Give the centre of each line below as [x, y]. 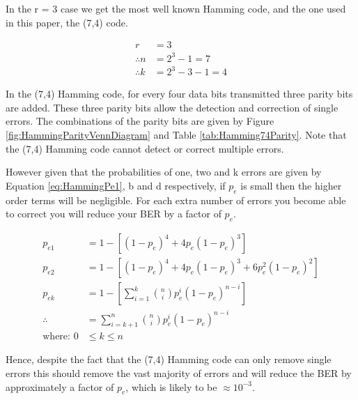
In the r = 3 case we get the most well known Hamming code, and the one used [176, 8]
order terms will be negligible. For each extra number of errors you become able [176, 200]
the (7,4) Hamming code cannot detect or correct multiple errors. [145, 148]
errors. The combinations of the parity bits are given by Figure [140, 121]
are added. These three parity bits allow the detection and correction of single [172, 107]
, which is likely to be [171, 386]
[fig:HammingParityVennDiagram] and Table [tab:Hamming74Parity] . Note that [176, 135]
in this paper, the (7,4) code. [67, 22]
